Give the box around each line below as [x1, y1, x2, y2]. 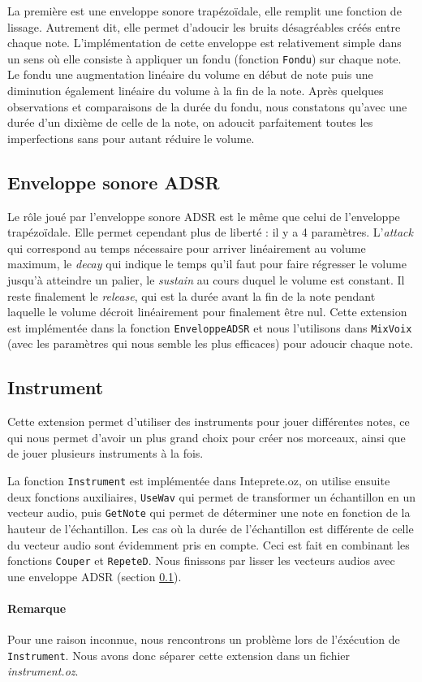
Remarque [7, 600, 67, 616]
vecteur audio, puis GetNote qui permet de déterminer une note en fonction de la [7, 504, 411, 521]
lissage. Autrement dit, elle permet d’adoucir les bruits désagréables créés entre [7, 18, 401, 35]
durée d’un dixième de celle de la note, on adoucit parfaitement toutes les [7, 114, 373, 131]
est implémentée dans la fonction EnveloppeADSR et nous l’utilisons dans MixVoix [7, 319, 412, 336]
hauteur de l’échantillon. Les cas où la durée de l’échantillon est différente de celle [7, 519, 414, 536]
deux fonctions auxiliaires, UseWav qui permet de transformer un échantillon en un [7, 488, 416, 505]
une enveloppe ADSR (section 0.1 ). [7, 567, 182, 584]
